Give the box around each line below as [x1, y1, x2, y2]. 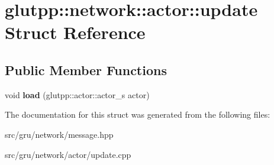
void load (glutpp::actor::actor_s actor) [5, 88, 150, 101]
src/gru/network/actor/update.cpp [5, 148, 131, 160]
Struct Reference [5, 20, 146, 44]
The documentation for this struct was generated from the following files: [5, 108, 270, 121]
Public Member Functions [5, 60, 167, 79]
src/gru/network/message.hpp [5, 128, 114, 140]
